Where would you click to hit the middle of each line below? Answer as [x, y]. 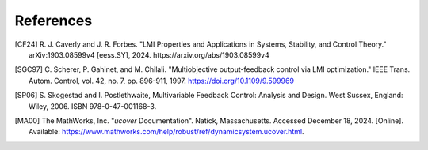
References [53, 21]
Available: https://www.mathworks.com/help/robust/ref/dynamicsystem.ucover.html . [166, 132]
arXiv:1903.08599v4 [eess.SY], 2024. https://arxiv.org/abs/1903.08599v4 [149, 54]
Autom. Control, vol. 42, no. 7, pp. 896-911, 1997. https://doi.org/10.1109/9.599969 [162, 81]
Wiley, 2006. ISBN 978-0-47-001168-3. [93, 106]
